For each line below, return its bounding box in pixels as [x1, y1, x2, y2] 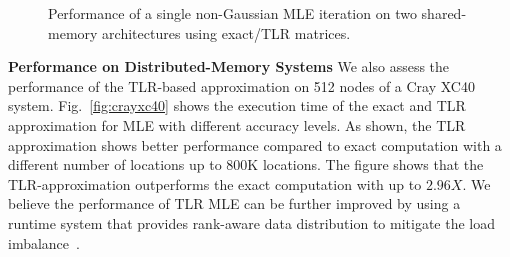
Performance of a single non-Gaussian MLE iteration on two [48, 3, 417, 23]
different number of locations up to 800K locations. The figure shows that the [8, 154, 484, 175]
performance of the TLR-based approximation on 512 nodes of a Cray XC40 [8, 75, 475, 96]
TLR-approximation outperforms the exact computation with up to [8, 173, 422, 194]
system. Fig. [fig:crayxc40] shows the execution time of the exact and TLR [8, 95, 466, 116]
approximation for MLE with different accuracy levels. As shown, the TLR [8, 114, 466, 135]
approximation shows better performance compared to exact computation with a [8, 134, 502, 155]
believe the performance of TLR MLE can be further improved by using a [8, 193, 461, 214]
